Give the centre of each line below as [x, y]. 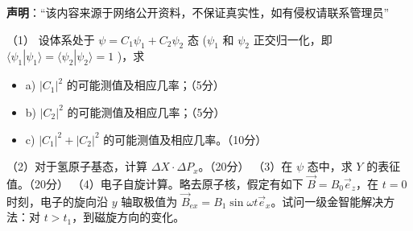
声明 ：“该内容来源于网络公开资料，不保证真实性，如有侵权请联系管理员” [198, 12]
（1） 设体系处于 [51, 39]
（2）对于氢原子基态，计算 [77, 166]
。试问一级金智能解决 [327, 201]
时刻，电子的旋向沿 [57, 201]
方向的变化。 [151, 217]
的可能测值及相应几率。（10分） [185, 139]
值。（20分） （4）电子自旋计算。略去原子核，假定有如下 [155, 183]
